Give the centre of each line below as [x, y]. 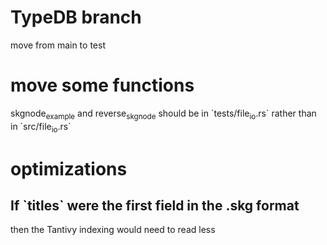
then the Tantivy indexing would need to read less [113, 230]
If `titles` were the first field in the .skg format [155, 206]
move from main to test [58, 45]
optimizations [69, 168]
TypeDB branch [76, 17]
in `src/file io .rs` [41, 127]
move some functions [102, 85]
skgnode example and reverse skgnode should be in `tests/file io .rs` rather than [163, 114]
